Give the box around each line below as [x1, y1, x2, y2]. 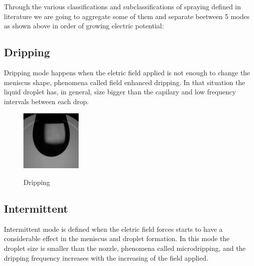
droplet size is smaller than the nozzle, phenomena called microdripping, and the [4, 243, 246, 253]
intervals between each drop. [4, 96, 89, 106]
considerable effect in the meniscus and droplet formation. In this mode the [4, 233, 230, 244]
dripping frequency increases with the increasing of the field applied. [4, 252, 209, 263]
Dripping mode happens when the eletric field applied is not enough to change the [4, 67, 250, 77]
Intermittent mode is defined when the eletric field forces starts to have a [4, 223, 223, 234]
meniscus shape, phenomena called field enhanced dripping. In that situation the [4, 77, 245, 87]
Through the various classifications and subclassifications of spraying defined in [4, 1, 241, 11]
